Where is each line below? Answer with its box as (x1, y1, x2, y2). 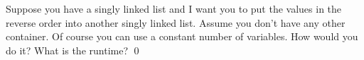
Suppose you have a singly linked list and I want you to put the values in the (6, 1, 342, 16)
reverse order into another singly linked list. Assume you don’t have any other (6, 15, 346, 30)
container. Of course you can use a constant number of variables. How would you (6, 29, 358, 44)
